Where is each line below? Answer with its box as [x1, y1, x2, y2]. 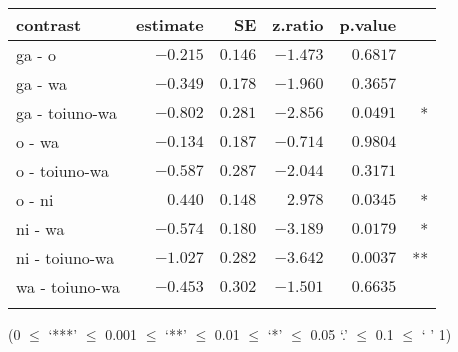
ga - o [16, 43, 56, 66]
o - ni [16, 188, 54, 211]
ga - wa [16, 72, 68, 95]
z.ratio [272, 13, 324, 36]
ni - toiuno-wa [16, 246, 115, 269]
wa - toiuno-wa [16, 275, 120, 298]
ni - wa [16, 217, 65, 240]
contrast [16, 13, 82, 36]
